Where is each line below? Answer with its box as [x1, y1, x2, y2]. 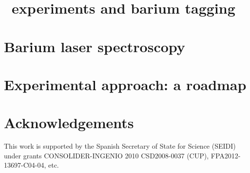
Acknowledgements [4, 113, 134, 133]
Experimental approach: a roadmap [4, 74, 247, 94]
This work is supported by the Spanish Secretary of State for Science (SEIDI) [4, 141, 236, 151]
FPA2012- [211, 150, 241, 160]
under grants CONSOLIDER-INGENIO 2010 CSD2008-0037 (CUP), [4, 150, 209, 160]
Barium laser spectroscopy [4, 36, 185, 56]
